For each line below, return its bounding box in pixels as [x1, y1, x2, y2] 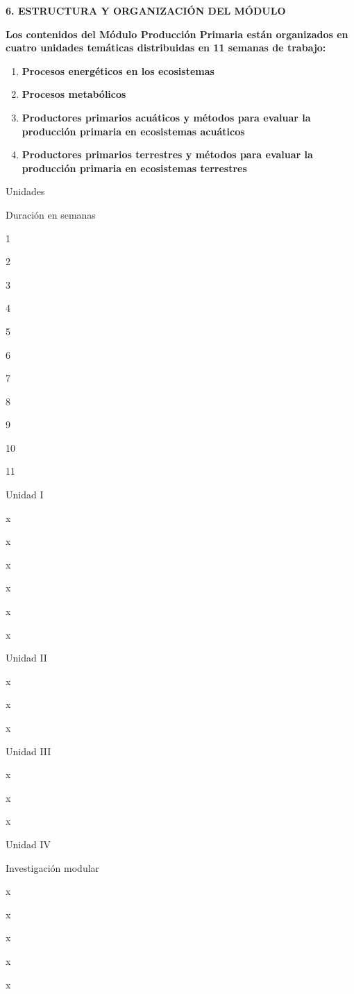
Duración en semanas [6, 207, 96, 221]
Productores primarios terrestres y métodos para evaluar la [22, 147, 313, 162]
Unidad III [6, 743, 51, 758]
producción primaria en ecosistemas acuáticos [22, 124, 245, 138]
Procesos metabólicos [22, 87, 126, 101]
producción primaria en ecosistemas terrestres [22, 160, 247, 175]
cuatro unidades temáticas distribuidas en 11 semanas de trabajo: [6, 40, 326, 55]
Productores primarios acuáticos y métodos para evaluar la [22, 110, 311, 124]
